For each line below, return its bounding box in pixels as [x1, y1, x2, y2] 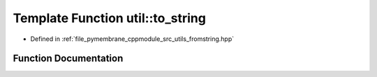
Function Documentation [13, 53, 124, 65]
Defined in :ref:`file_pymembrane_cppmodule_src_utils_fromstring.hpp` [30, 35, 234, 43]
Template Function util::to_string [13, 10, 206, 26]
